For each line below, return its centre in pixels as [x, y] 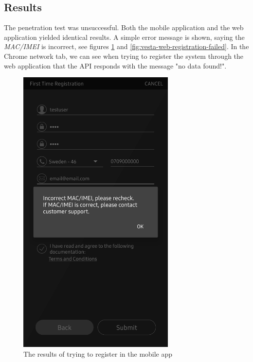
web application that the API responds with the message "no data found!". [115, 65]
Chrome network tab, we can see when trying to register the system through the [124, 56]
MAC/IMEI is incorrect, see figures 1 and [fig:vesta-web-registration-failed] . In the [126, 46]
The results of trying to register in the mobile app [98, 353]
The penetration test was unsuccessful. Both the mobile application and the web [124, 27]
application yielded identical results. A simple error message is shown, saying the [124, 37]
